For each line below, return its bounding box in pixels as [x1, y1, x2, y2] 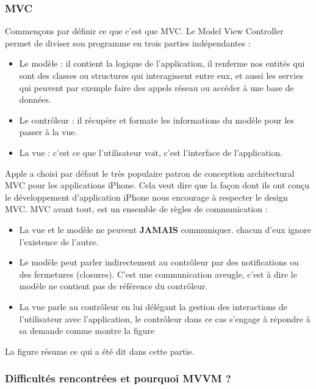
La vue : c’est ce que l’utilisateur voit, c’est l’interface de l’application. [19, 146, 283, 158]
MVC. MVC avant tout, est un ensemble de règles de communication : [5, 202, 268, 215]
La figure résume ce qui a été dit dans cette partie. [5, 344, 195, 357]
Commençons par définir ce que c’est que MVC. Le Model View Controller [5, 24, 284, 37]
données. [19, 93, 51, 106]
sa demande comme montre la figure [19, 324, 155, 337]
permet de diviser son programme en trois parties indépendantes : [5, 36, 251, 49]
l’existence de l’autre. [19, 235, 99, 248]
